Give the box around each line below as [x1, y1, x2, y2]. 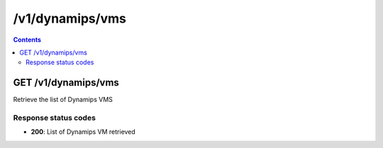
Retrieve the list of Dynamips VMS [13, 96, 113, 104]
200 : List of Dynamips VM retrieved [30, 127, 136, 136]
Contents [13, 35, 42, 44]
